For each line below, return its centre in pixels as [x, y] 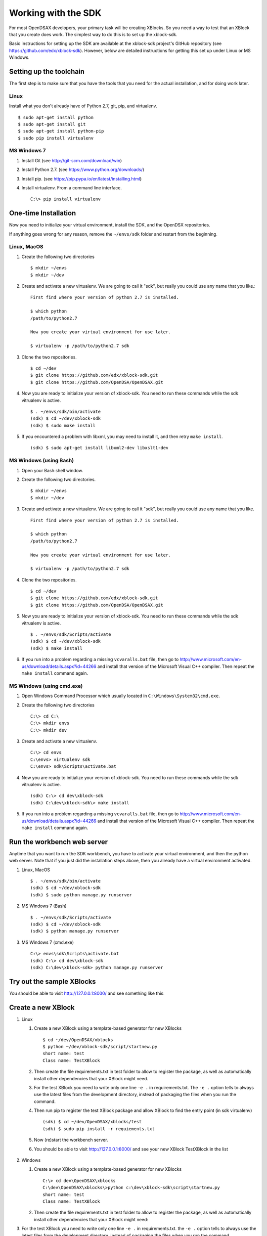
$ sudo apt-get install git [52, 124]
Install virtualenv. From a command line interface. [72, 188]
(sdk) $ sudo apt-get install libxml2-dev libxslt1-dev [99, 448]
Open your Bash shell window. [52, 470]
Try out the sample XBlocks [53, 981]
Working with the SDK [55, 13]
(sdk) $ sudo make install [63, 425]
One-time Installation [43, 213]
